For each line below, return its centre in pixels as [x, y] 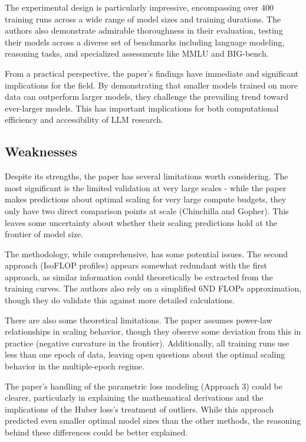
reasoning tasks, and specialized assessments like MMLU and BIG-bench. [137, 53]
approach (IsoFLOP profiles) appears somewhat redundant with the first [136, 265]
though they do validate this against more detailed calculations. [120, 300]
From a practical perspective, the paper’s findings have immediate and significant [152, 73]
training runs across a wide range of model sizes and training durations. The [143, 19]
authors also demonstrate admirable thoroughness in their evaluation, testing [144, 30]
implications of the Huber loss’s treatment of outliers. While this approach [139, 409]
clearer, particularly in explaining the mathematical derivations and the [134, 397]
